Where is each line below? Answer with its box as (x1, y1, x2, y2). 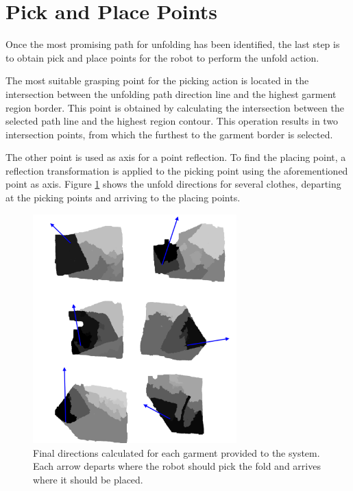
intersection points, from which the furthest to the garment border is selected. (5, 127, 333, 141)
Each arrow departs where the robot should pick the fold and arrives (33, 459, 321, 473)
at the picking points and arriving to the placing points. (5, 190, 241, 205)
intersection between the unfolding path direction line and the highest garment (5, 86, 337, 101)
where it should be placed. (33, 472, 143, 486)
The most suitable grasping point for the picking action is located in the (5, 73, 309, 88)
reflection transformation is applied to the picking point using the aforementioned (5, 163, 348, 177)
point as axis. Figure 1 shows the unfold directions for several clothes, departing (5, 177, 341, 191)
